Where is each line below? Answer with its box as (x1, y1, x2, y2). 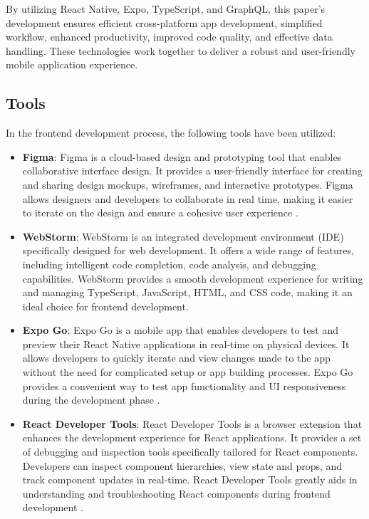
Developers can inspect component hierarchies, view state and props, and (22, 458, 343, 473)
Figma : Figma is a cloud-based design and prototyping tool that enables (22, 149, 342, 164)
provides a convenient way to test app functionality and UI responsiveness (22, 378, 346, 393)
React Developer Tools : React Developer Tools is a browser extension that (22, 416, 363, 431)
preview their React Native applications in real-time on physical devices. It (22, 336, 350, 351)
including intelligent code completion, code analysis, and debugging (22, 256, 316, 271)
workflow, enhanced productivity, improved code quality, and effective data (6, 29, 333, 44)
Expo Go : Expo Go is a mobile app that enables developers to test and (22, 323, 338, 337)
